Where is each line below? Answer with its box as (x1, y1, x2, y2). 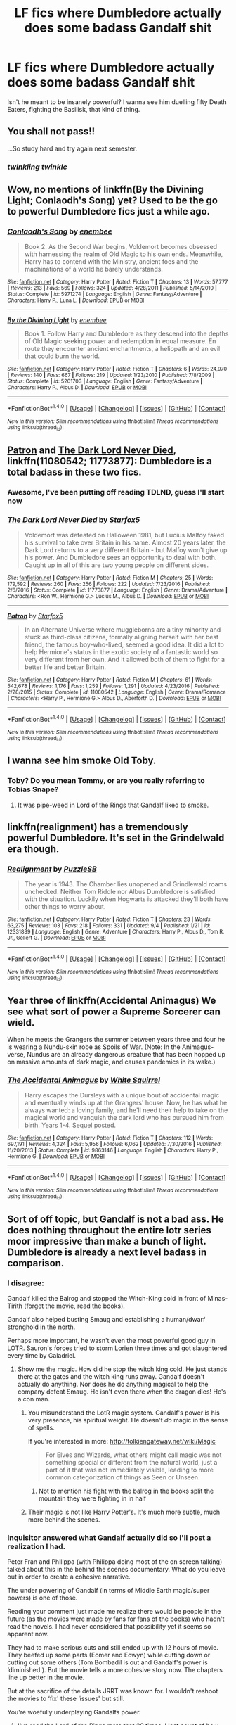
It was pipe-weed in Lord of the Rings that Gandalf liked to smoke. (17, 801, 209, 809)
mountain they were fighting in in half (38, 1494, 146, 1503)
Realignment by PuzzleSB (7, 864, 97, 874)
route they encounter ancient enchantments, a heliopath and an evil (24, 345, 221, 353)
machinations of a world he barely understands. (24, 265, 164, 274)
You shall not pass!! (7, 125, 96, 138)
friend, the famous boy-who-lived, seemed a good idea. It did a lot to (24, 640, 225, 649)
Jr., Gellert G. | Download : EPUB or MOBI (7, 934, 107, 942)
